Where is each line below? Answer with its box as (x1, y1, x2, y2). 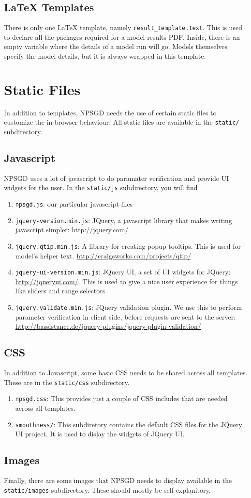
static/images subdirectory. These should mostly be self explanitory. (4, 484, 211, 495)
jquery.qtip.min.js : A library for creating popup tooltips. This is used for (15, 241, 241, 251)
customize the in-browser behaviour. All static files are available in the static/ (4, 117, 239, 127)
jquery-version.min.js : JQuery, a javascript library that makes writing (15, 215, 232, 225)
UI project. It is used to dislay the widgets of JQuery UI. (15, 429, 185, 439)
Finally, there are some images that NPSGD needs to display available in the (4, 475, 232, 485)
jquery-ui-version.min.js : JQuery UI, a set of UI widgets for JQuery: (15, 267, 231, 277)
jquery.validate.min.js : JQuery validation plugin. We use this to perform (15, 302, 242, 312)
